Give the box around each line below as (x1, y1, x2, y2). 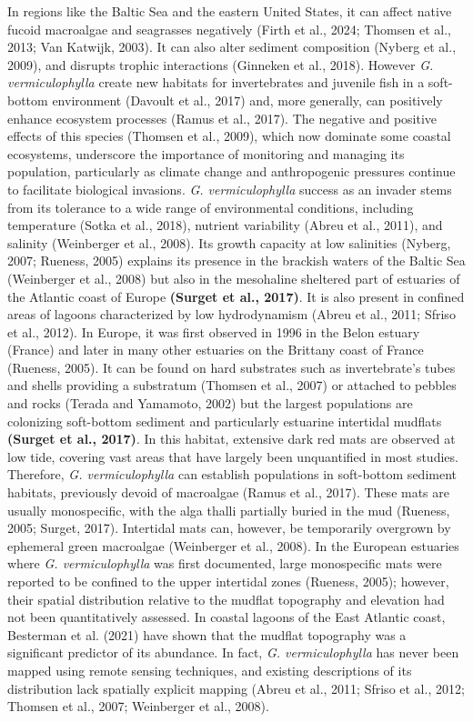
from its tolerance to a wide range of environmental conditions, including (7, 197, 414, 216)
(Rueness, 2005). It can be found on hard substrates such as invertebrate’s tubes (7, 357, 456, 376)
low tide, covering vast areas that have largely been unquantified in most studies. (7, 446, 458, 466)
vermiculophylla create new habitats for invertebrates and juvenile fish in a (7, 73, 425, 92)
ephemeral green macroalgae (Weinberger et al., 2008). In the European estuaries (7, 536, 459, 555)
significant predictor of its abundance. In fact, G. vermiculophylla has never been (7, 643, 459, 662)
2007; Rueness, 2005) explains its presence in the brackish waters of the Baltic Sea (7, 251, 466, 270)
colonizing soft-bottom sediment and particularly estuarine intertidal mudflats (7, 411, 442, 430)
